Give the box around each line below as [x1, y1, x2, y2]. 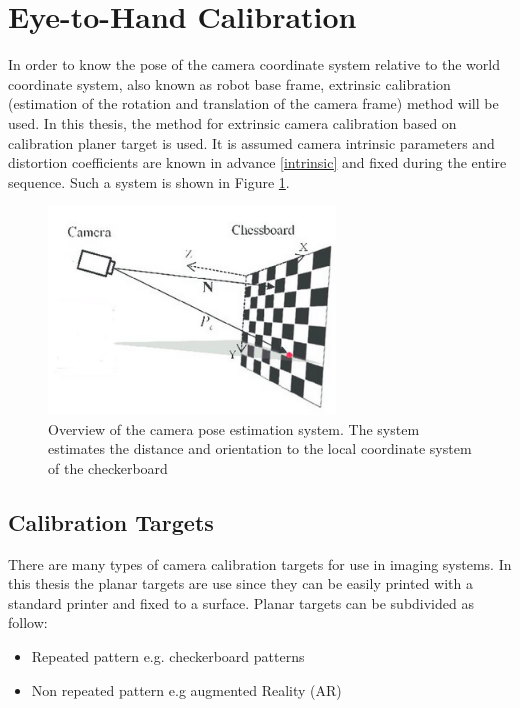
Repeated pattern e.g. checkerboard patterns [31, 646, 305, 667]
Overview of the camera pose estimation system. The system [48, 418, 420, 439]
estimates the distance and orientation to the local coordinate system [48, 438, 472, 459]
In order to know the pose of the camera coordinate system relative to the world [8, 54, 500, 75]
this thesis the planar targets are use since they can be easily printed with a [8, 573, 473, 594]
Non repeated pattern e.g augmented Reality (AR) [31, 679, 342, 700]
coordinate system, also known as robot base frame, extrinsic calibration [8, 73, 451, 94]
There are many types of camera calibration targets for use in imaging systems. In [8, 553, 512, 574]
